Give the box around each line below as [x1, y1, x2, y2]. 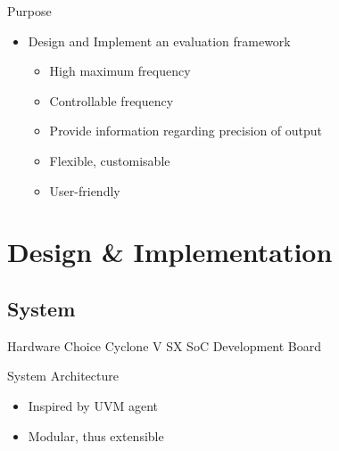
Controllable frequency [49, 91, 174, 110]
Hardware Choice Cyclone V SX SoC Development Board [7, 336, 322, 355]
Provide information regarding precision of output [49, 121, 323, 140]
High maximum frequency [49, 61, 191, 80]
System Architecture [7, 366, 119, 385]
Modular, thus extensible [28, 426, 164, 445]
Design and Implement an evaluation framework [28, 31, 291, 50]
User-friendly [49, 181, 120, 200]
